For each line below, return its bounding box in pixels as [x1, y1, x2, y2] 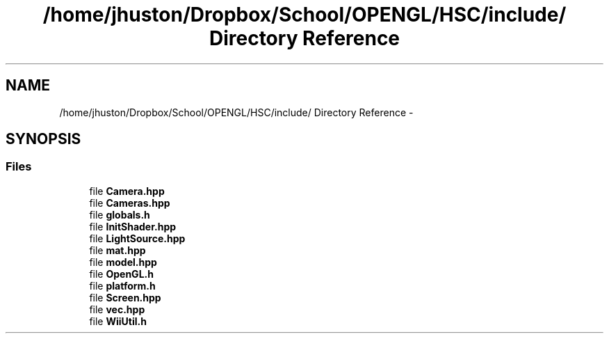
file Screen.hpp [89, 291, 161, 303]
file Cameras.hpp [89, 196, 170, 209]
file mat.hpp [89, 244, 146, 256]
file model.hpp [89, 255, 157, 268]
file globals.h [89, 208, 150, 221]
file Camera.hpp [89, 184, 165, 197]
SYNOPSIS [6, 130, 81, 148]
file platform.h [89, 279, 156, 292]
